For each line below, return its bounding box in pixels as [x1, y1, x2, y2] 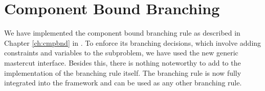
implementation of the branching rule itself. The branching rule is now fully [4, 67, 241, 78]
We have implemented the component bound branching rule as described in [4, 27, 240, 38]
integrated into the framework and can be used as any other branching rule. [4, 77, 242, 88]
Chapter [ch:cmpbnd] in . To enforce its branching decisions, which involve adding [4, 37, 261, 48]
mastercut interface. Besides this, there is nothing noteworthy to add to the [4, 57, 241, 68]
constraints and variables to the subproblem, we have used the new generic [4, 47, 238, 58]
